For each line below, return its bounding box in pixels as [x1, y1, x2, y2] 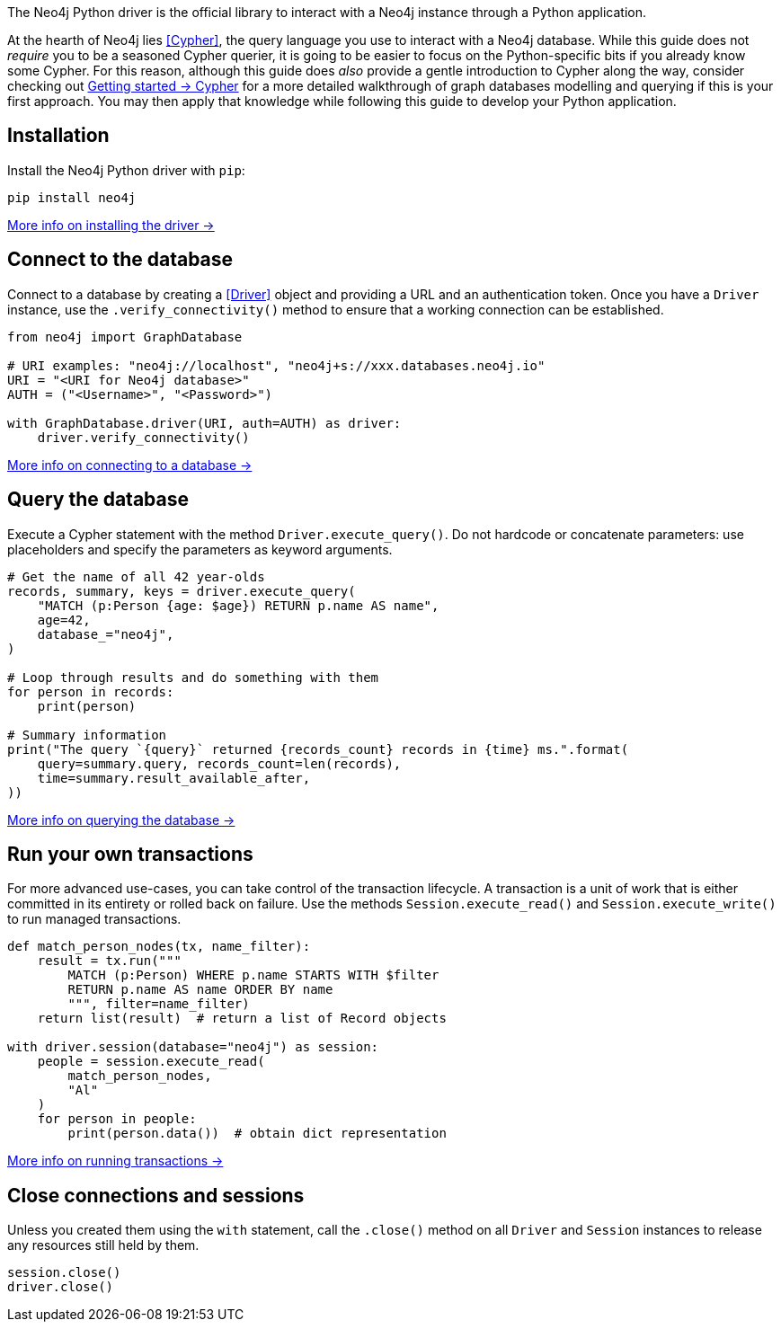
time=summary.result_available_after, [37, 770, 311, 785]
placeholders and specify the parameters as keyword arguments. [7, 541, 393, 557]
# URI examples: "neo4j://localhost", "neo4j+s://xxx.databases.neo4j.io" [7, 358, 546, 373]
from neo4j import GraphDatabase [7, 329, 243, 344]
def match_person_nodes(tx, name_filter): [7, 939, 311, 954]
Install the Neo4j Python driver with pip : [7, 162, 245, 178]
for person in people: [37, 1112, 197, 1127]
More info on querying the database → [7, 811, 235, 828]
